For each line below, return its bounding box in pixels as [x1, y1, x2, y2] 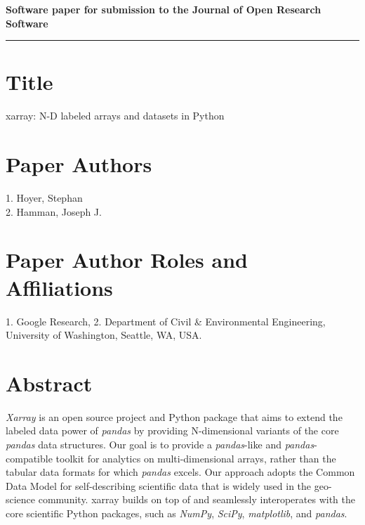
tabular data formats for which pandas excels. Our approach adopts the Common [6, 465, 355, 479]
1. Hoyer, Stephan [6, 190, 83, 205]
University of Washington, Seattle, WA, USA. [6, 328, 202, 342]
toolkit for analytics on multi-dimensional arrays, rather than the [55, 451, 336, 465]
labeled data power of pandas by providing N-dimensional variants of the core [6, 423, 339, 438]
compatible [6, 451, 53, 465]
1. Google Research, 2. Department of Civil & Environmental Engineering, [6, 313, 326, 328]
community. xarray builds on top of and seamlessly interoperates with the [38, 492, 355, 507]
